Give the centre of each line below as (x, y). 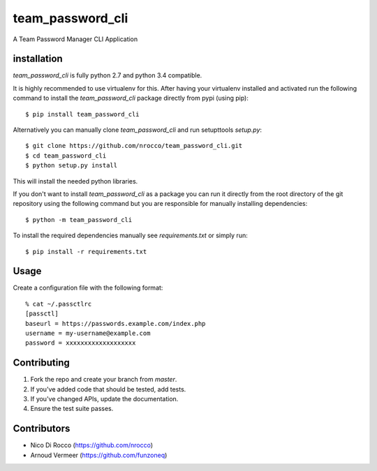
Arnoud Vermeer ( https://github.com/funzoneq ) (99, 455)
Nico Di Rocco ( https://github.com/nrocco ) (92, 445)
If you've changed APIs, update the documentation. (104, 399)
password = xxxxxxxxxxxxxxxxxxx (81, 343)
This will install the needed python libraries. (75, 181)
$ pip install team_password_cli (82, 114)
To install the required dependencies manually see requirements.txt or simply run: (130, 236)
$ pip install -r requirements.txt (86, 252)
